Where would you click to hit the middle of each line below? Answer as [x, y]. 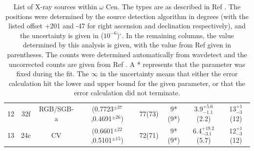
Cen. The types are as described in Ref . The [173, 6]
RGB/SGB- [56, 109]
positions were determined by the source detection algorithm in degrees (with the [127, 16]
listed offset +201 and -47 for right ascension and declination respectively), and [127, 26]
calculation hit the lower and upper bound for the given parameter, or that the [127, 83]
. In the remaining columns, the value [178, 35]
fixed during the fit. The [53, 74]
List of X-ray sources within [55, 6]
